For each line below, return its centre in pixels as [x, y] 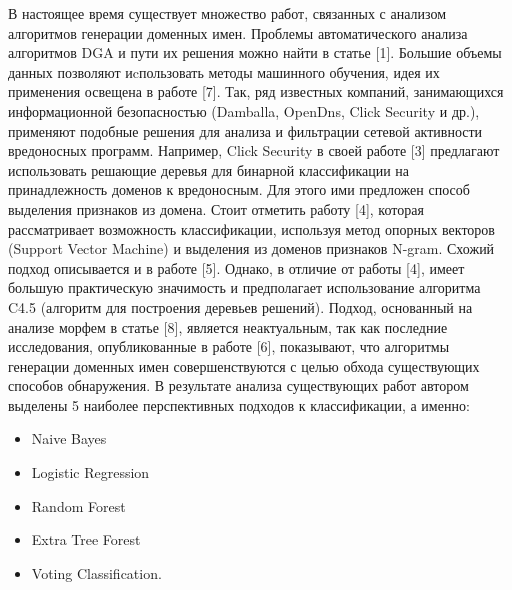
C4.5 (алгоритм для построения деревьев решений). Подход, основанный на [240, 306]
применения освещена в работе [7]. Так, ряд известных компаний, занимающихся [256, 91]
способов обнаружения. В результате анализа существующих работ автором [238, 385]
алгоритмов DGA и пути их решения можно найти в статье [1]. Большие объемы [255, 52]
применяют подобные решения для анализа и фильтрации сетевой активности [245, 130]
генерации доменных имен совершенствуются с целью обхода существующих [244, 365]
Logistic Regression [90, 472]
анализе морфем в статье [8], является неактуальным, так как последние [228, 326]
